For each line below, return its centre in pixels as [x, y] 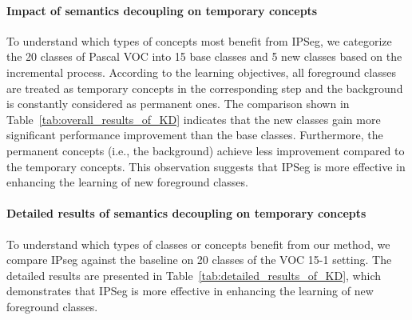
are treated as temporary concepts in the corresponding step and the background [205, 88]
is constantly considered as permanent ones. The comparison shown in [178, 104]
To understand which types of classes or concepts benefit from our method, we [198, 244]
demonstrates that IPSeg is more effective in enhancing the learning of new [190, 291]
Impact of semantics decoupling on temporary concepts [162, 10]
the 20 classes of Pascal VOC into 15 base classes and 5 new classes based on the [204, 56]
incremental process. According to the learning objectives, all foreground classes [201, 72]
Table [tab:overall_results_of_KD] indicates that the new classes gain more [194, 119]
